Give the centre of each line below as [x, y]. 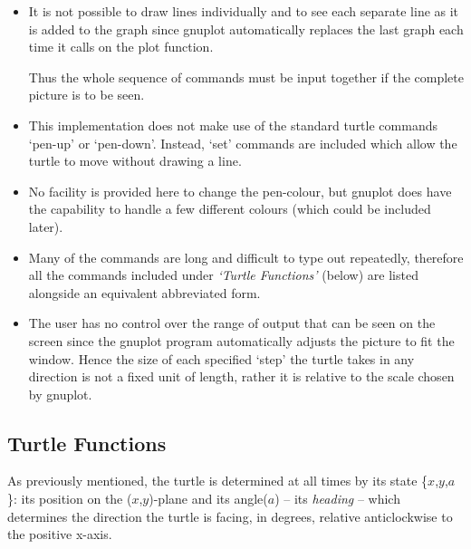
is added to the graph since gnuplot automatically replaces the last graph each [246, 29]
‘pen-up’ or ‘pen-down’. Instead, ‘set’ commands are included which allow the [243, 143]
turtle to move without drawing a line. [135, 161]
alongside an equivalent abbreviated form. [144, 292]
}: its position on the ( [70, 499]
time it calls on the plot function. [121, 47]
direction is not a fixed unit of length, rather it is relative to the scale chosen [241, 376]
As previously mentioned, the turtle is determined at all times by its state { [218, 481]
